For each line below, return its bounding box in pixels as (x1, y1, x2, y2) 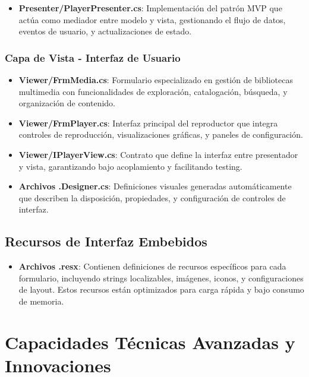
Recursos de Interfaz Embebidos (5, 232, 207, 251)
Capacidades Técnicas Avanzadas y (5, 330, 295, 354)
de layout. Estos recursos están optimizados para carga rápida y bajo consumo (18, 283, 304, 296)
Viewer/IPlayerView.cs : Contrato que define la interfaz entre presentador (18, 148, 298, 160)
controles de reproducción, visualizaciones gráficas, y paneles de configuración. (18, 128, 303, 141)
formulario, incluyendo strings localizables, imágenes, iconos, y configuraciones (18, 271, 304, 284)
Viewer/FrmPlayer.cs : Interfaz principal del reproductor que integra (18, 116, 278, 129)
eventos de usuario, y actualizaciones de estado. (18, 25, 192, 37)
